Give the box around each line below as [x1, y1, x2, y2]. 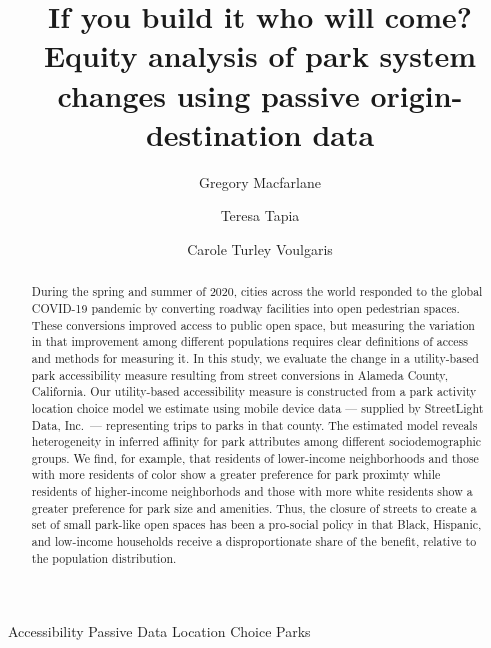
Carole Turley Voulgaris [187, 238, 333, 259]
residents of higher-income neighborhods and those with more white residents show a [31, 483, 473, 500]
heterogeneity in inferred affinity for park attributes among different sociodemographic [31, 433, 482, 450]
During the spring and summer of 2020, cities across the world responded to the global [31, 283, 483, 300]
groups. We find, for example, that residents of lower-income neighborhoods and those [31, 449, 479, 466]
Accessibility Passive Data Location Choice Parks [8, 621, 311, 642]
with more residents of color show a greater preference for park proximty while [31, 466, 441, 483]
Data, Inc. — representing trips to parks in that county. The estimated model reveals [31, 416, 478, 433]
